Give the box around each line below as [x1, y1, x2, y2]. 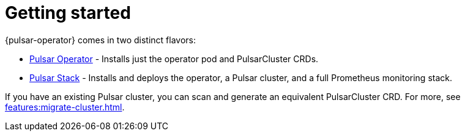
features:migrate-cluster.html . [5, 101, 125, 112]
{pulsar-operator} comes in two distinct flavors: [5, 34, 196, 45]
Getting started [5, 2, 131, 23]
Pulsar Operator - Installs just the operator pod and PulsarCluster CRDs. [29, 53, 319, 64]
